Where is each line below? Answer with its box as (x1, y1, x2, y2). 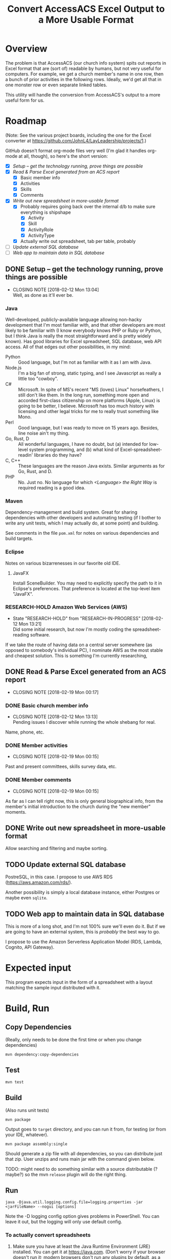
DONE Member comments (5, 776, 72, 783)
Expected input (5, 962, 72, 974)
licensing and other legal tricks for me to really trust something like (18, 408, 159, 414)
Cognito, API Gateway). (5, 944, 55, 950)
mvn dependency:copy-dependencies (5, 1051, 79, 1057)
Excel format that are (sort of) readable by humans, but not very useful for (5, 65, 162, 71)
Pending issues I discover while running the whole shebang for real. (12, 719, 156, 725)
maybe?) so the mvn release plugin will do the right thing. (5, 1171, 127, 1177)
